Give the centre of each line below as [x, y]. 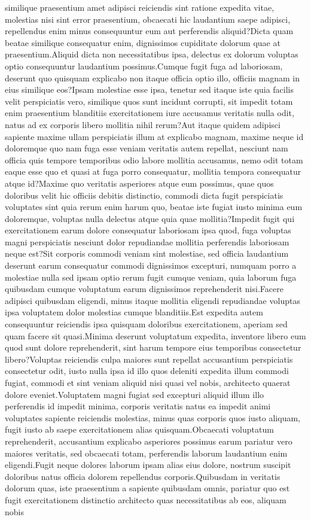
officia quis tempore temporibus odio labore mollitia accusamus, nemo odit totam [154, 159]
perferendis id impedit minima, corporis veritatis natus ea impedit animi [138, 406]
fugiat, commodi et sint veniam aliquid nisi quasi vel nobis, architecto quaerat [148, 382]
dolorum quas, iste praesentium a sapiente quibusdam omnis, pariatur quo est [147, 488]
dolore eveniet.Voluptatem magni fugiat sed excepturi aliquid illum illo [135, 394]
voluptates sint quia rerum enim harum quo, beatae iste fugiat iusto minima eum [154, 207]
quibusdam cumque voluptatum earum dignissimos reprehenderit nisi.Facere [144, 289]
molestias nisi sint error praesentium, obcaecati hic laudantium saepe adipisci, [148, 19]
